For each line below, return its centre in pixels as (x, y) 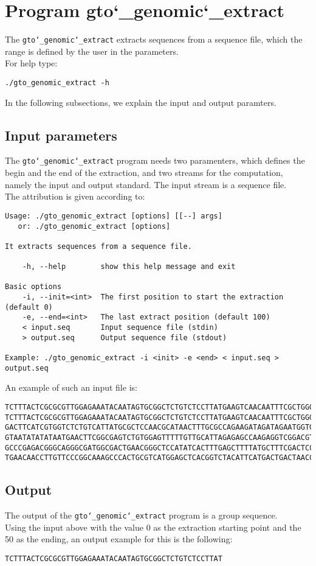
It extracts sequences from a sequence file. (98, 246)
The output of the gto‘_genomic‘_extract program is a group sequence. (141, 515)
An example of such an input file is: (71, 387)
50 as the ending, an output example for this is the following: (119, 539)
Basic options (33, 287)
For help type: (31, 63)
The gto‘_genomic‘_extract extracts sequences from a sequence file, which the (154, 39)
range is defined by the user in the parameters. (92, 51)
